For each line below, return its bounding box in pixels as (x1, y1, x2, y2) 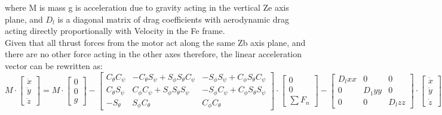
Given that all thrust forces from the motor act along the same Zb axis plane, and (5, 36, 306, 48)
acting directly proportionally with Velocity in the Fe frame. (5, 24, 225, 37)
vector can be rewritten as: (5, 59, 103, 72)
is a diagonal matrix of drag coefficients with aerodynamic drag (57, 13, 290, 25)
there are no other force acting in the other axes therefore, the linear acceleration (5, 48, 302, 60)
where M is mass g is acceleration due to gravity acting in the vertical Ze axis (5, 1, 289, 13)
